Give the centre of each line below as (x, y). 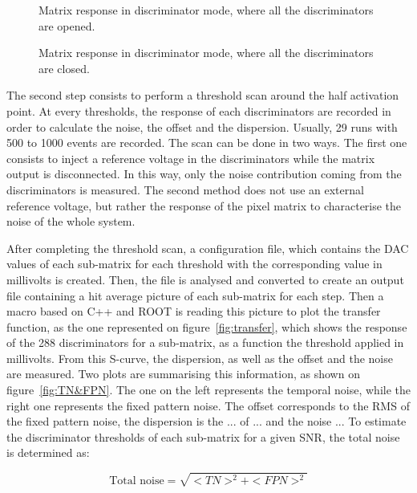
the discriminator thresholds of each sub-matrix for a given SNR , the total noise (203, 436)
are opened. (67, 25)
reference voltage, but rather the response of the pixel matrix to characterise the (204, 205)
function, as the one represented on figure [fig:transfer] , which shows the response (207, 326)
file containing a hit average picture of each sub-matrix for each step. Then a (195, 295)
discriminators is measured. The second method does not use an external (185, 189)
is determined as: (48, 452)
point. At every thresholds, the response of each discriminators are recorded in (199, 110)
